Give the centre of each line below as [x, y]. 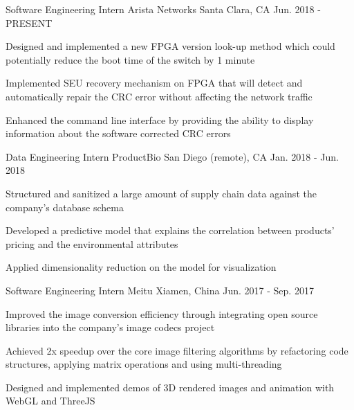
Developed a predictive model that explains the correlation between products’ [170, 230]
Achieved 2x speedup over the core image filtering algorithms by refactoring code [177, 350]
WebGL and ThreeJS [50, 401]
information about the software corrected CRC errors [118, 133]
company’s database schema [65, 207]
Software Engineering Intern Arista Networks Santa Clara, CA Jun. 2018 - [163, 9]
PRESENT [29, 23]
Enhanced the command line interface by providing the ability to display [160, 119]
